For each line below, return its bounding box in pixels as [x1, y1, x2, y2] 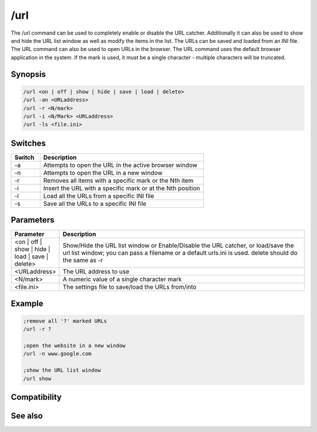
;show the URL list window [23, 367, 101, 374]
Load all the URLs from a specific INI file [43, 191, 154, 200]
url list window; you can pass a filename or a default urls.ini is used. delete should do [62, 249, 298, 257]
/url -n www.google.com [23, 350, 92, 357]
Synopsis [11, 69, 46, 79]
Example [11, 298, 43, 308]
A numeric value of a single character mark [62, 275, 182, 283]
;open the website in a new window [23, 342, 126, 349]
